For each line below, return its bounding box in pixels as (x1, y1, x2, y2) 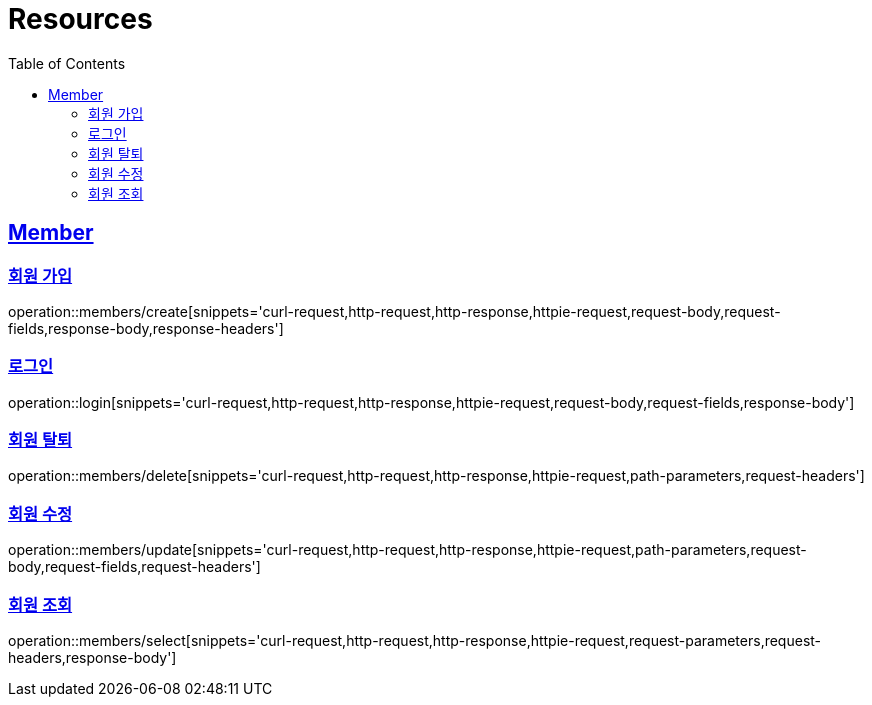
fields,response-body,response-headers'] (8, 319, 284, 337)
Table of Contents (8, 54, 126, 72)
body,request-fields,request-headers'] (8, 558, 261, 576)
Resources (8, 2, 153, 36)
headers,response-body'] (8, 648, 177, 666)
